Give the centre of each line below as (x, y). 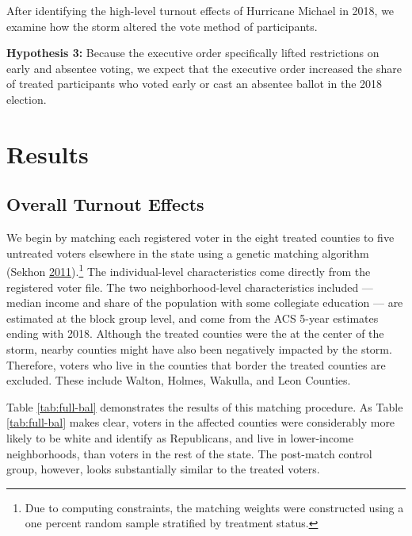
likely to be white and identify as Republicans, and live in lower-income (180, 437)
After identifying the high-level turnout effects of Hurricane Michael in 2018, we (200, 10)
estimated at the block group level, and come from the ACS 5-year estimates (193, 318)
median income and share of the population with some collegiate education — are (205, 302)
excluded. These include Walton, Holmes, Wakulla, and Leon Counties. (179, 380)
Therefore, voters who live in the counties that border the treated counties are (196, 364)
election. (27, 99)
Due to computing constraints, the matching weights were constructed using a (214, 507)
